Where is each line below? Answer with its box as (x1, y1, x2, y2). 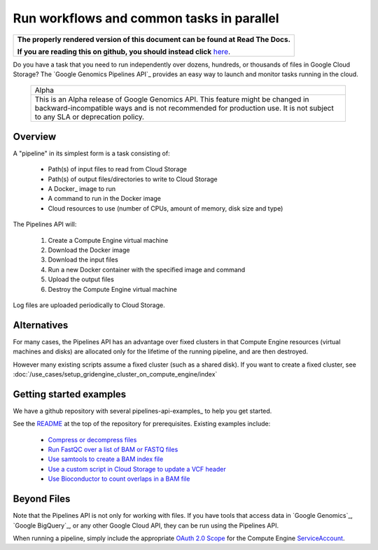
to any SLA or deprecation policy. (34, 112, 145, 122)
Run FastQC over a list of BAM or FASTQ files (48, 445, 178, 454)
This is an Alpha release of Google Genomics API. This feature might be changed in (34, 94, 309, 104)
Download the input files (48, 255, 118, 264)
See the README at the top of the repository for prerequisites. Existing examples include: (13, 420, 271, 428)
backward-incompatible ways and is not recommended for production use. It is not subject (34, 104, 334, 113)
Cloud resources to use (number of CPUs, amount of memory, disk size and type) (48, 204, 283, 213)
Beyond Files (13, 493, 71, 505)
